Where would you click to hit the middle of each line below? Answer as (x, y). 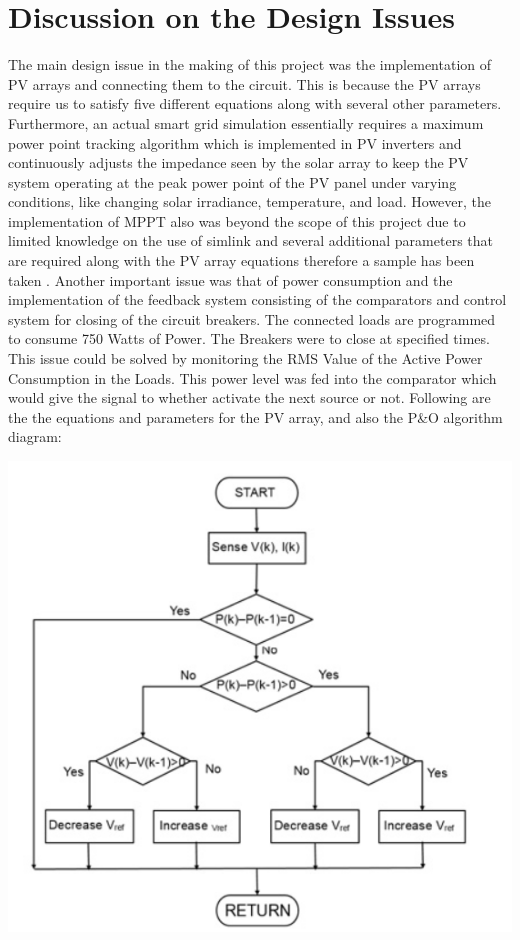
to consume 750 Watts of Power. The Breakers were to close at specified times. (249, 338)
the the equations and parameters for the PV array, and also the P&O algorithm (255, 416)
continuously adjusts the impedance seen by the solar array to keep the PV (238, 162)
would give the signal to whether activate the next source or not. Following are (249, 397)
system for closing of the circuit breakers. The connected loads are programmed (252, 318)
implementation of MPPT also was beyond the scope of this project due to (237, 220)
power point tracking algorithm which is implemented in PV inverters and (235, 142)
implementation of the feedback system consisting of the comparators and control (257, 299)
